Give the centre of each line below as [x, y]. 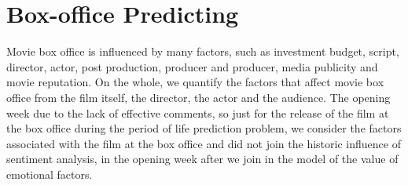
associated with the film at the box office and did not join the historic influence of [204, 143]
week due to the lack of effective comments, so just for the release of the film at [198, 112]
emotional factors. [50, 174]
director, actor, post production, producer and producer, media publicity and [192, 66]
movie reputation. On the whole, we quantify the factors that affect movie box [195, 82]
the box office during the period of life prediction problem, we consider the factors [204, 128]
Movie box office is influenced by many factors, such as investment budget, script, [203, 51]
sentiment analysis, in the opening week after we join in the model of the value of [202, 159]
